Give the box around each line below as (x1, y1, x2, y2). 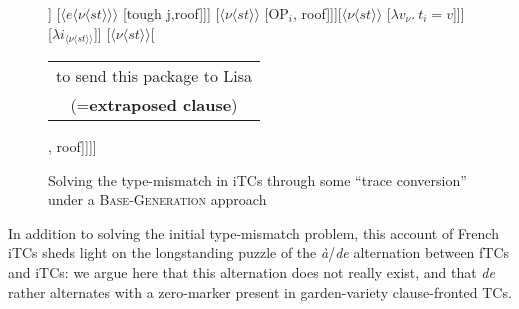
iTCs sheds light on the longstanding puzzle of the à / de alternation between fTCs (8, 242, 510, 263)
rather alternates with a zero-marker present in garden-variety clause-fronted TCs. (8, 281, 512, 302)
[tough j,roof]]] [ (122, 3, 220, 23)
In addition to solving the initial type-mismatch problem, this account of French (8, 222, 499, 243)
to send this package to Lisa (56, 64, 253, 88)
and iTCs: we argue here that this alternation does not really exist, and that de (8, 262, 495, 283)
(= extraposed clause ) (70, 93, 238, 117)
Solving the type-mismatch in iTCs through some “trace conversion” (48, 169, 467, 190)
